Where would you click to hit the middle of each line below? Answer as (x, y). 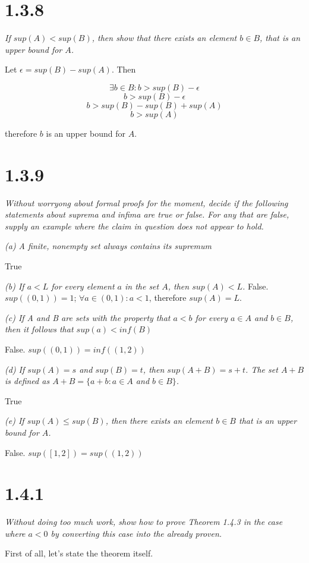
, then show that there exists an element (164, 38)
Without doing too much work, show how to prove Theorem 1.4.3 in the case (144, 522)
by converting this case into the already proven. (136, 533)
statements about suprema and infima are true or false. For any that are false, (147, 214)
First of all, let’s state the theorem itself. (79, 553)
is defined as (27, 381)
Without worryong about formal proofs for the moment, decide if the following (146, 202)
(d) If (15, 369)
